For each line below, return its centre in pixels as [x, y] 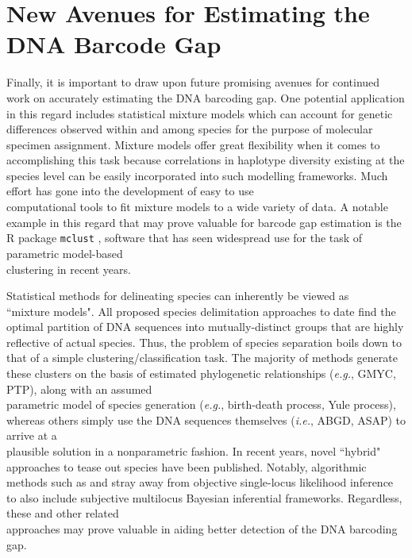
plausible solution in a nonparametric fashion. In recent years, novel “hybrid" [194, 451]
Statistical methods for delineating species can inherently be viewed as [178, 296]
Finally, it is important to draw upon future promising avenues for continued [193, 82]
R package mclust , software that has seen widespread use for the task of [185, 238]
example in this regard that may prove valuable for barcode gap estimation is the [204, 222]
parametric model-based [65, 253]
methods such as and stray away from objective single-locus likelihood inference [200, 482]
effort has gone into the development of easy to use [130, 191]
